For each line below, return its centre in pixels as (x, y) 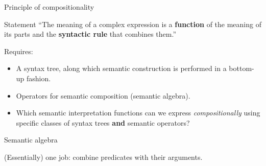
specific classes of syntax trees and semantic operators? (103, 122)
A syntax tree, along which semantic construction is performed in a (121, 68)
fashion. (39, 78)
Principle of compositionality (49, 7)
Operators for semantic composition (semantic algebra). (103, 95)
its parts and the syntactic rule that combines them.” (90, 34)
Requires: (19, 51)
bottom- (241, 68)
